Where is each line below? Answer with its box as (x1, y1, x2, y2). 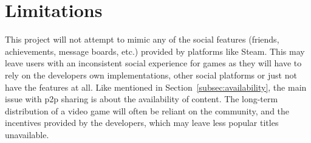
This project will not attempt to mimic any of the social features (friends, (5, 33, 279, 46)
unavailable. (5, 128, 49, 141)
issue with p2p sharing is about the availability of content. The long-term (5, 92, 278, 105)
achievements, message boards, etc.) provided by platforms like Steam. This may (5, 44, 305, 57)
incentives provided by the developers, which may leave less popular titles (5, 116, 279, 129)
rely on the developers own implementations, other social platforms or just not (5, 68, 297, 81)
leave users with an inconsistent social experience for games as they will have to (5, 57, 302, 69)
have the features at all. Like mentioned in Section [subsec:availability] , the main (5, 80, 307, 93)
